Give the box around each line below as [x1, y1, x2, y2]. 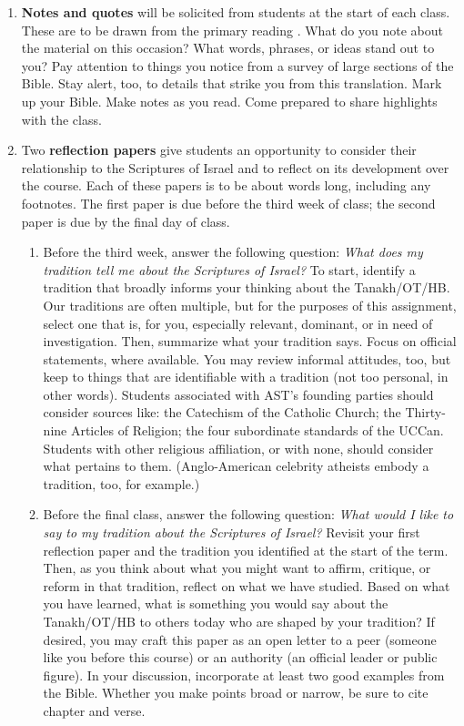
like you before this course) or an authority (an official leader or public [43, 648, 438, 667]
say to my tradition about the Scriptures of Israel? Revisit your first [43, 523, 420, 542]
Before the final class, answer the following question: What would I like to [43, 505, 454, 524]
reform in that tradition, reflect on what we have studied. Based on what [43, 576, 450, 595]
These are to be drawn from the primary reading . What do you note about [21, 20, 443, 39]
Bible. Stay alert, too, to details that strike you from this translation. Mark [21, 74, 442, 93]
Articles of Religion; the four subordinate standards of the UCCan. [70, 421, 444, 440]
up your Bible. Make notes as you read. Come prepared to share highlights [21, 91, 438, 110]
